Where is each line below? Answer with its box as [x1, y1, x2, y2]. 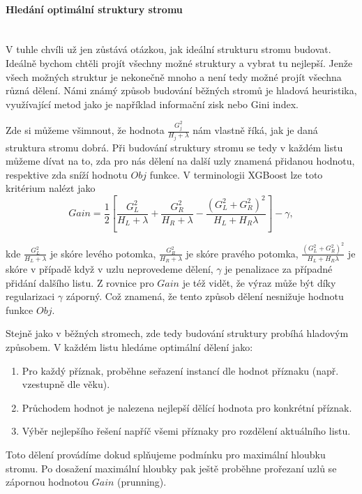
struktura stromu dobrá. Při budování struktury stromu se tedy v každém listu [6, 140, 343, 154]
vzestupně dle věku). [22, 377, 110, 391]
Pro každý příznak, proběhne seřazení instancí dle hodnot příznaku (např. [22, 363, 339, 377]
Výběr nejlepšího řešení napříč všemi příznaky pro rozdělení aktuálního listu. [22, 424, 351, 438]
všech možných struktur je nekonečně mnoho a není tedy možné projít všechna [6, 69, 342, 84]
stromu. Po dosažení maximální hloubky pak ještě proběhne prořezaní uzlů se [6, 461, 337, 475]
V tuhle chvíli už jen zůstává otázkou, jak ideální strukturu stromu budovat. [6, 42, 331, 57]
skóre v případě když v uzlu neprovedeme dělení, [6, 262, 213, 276]
